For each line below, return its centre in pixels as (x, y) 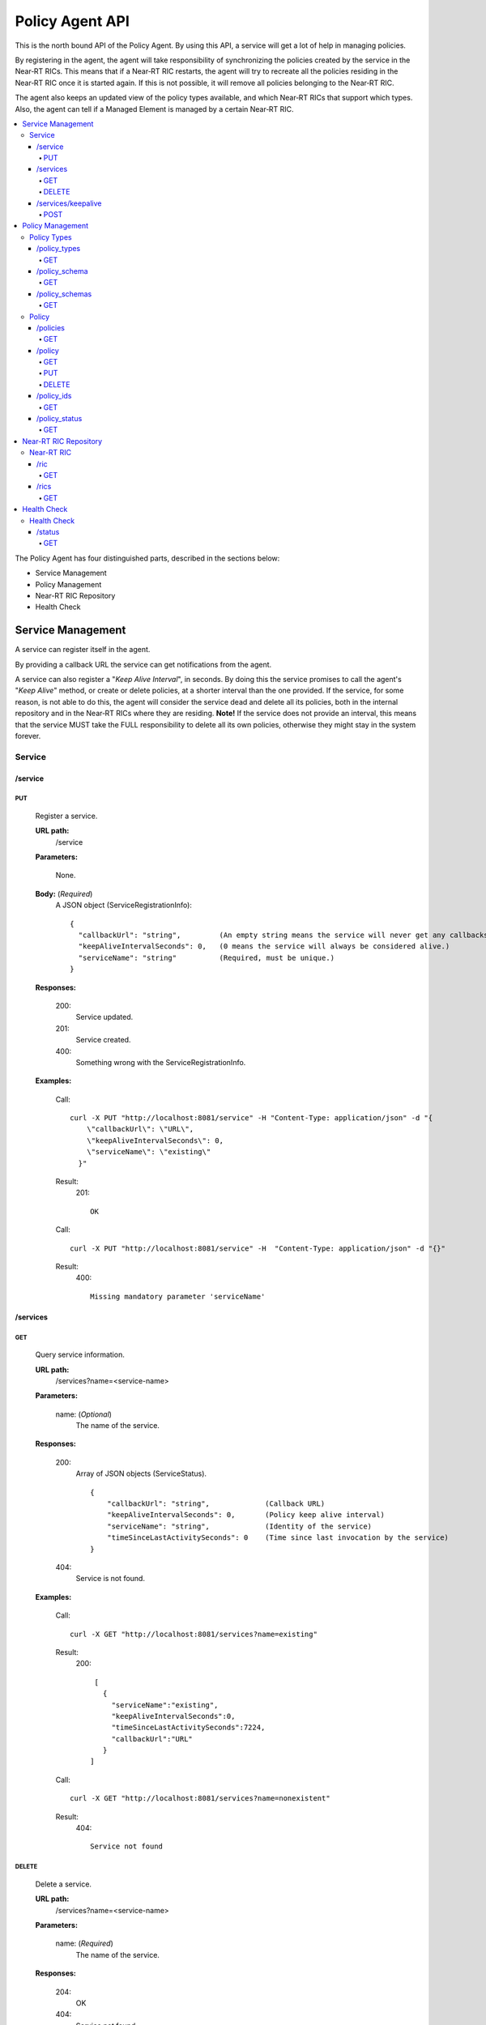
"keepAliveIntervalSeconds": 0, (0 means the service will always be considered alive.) (264, 946)
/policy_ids (54, 396)
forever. (28, 735)
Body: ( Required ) (64, 893)
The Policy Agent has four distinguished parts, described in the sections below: (147, 558)
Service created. (103, 1040)
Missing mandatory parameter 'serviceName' (178, 1296)
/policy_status (60, 419)
